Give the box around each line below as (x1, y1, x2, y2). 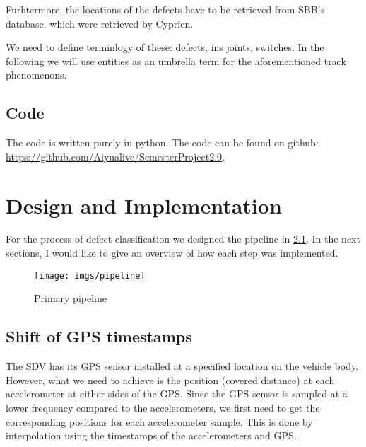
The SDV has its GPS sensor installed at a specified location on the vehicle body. (6, 359, 359, 373)
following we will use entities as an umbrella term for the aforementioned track (6, 53, 346, 68)
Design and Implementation (6, 190, 282, 219)
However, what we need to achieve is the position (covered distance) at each (6, 372, 335, 387)
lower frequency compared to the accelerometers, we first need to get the (6, 400, 320, 414)
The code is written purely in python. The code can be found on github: (6, 135, 319, 150)
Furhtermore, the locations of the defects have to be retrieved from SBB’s (6, 2, 324, 16)
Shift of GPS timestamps (6, 325, 192, 347)
